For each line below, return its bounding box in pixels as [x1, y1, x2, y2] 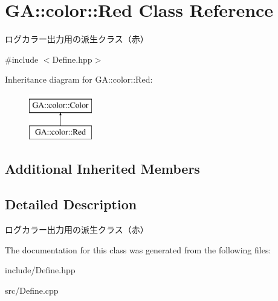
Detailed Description [5, 195, 137, 214]
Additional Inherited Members [5, 159, 200, 178]
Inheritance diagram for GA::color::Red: [5, 73, 153, 86]
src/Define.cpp [5, 284, 59, 296]
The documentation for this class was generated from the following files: [5, 243, 271, 256]
